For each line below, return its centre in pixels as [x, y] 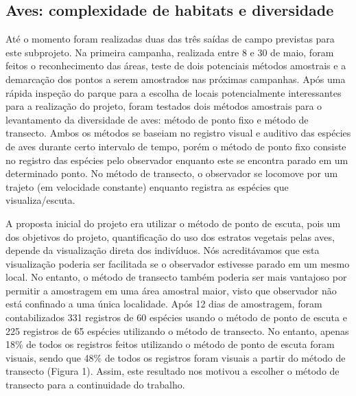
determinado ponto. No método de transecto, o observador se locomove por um [172, 173]
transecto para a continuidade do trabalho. [95, 385]
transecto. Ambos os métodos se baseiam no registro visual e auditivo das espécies [178, 133]
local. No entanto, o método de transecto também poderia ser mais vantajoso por [176, 277]
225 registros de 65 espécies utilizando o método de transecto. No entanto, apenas [177, 330]
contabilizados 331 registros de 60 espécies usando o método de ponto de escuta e [176, 317]
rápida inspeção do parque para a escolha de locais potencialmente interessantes [174, 92]
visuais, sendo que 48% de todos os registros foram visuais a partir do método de [176, 357]
